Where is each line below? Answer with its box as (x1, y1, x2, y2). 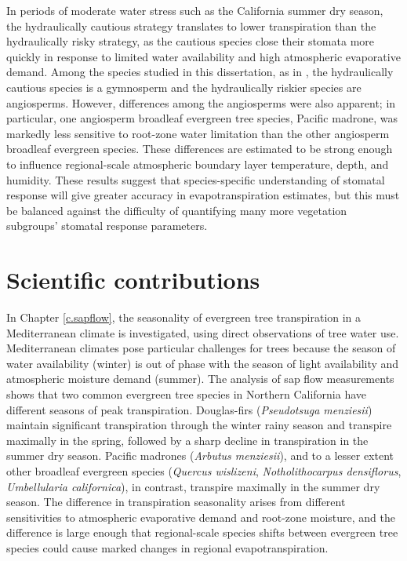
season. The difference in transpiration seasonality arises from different (6, 494, 346, 510)
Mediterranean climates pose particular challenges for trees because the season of (6, 340, 396, 356)
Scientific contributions (6, 264, 260, 296)
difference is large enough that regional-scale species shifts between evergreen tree (6, 524, 398, 541)
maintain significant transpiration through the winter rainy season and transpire (6, 417, 392, 433)
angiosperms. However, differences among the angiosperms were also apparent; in (6, 94, 396, 111)
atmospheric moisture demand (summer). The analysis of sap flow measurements (6, 370, 394, 387)
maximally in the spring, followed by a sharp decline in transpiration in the (6, 432, 369, 448)
